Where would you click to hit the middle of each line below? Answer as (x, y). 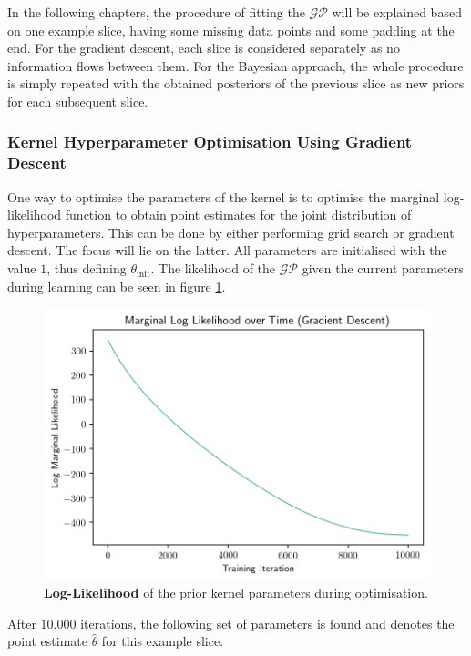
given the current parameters (383, 268)
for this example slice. (163, 641)
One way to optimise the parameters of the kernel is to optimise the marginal (224, 196)
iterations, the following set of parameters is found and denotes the (267, 623)
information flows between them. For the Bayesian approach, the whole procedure (235, 65)
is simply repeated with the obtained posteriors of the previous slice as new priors (236, 83)
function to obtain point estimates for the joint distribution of (238, 215)
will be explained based (397, 12)
